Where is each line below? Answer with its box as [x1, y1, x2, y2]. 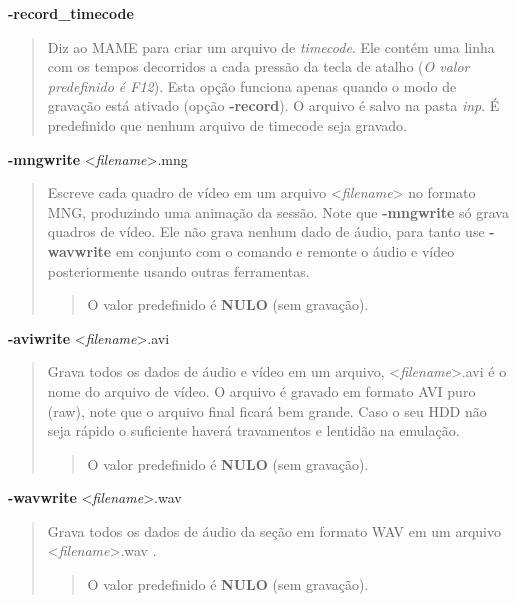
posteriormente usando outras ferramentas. [47, 260, 310, 281]
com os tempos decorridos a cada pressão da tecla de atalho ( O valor [47, 56, 470, 77]
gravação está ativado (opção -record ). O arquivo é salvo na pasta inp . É [47, 95, 500, 116]
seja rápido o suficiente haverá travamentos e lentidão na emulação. [47, 420, 460, 441]
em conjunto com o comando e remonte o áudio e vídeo [115, 240, 455, 261]
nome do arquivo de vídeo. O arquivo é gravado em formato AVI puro [47, 380, 476, 401]
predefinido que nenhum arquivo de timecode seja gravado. [47, 114, 407, 135]
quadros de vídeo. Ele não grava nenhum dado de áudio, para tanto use [47, 221, 485, 242]
